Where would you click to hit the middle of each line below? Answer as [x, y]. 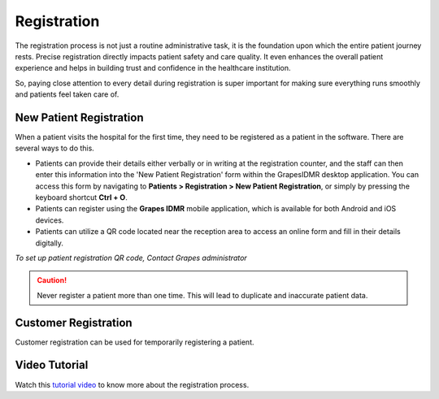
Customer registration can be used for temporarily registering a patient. [135, 342]
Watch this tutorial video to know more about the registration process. [132, 384]
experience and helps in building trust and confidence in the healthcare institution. [153, 68]
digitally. [50, 243]
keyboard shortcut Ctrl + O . [81, 197]
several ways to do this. [55, 148]
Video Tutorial [52, 365]
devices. [50, 220]
